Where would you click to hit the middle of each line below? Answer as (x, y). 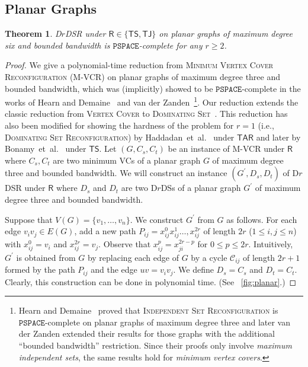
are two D (139, 188)
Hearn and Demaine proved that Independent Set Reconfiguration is (148, 310)
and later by (278, 137)
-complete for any (171, 45)
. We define (193, 269)
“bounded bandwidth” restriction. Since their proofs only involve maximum (155, 345)
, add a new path (105, 231)
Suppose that (29, 219)
